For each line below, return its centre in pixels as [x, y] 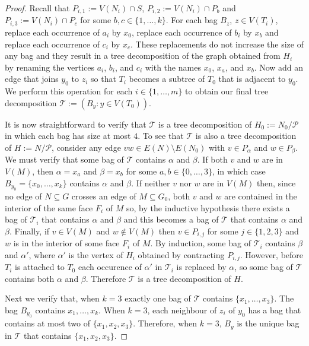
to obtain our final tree [227, 91]
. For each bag [192, 20]
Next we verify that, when [52, 298]
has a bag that [275, 310]
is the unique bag [268, 323]
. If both [212, 159]
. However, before [272, 254]
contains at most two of [48, 323]
